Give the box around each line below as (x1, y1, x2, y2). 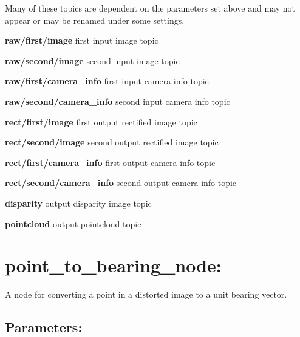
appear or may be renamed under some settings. (5, 13, 185, 26)
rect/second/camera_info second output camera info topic (5, 176, 237, 189)
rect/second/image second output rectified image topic (5, 136, 219, 148)
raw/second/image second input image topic (5, 54, 180, 67)
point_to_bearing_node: (5, 253, 222, 278)
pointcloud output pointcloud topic (5, 217, 141, 230)
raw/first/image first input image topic (5, 34, 159, 47)
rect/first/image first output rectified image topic (5, 115, 197, 128)
